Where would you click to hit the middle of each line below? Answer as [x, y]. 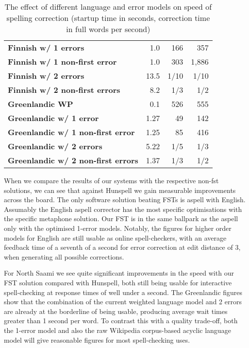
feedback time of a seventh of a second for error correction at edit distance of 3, [122, 247]
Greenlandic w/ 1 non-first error [71, 132]
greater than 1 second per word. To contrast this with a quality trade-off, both [121, 321]
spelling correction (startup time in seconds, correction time [108, 18]
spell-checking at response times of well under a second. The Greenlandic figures [123, 292]
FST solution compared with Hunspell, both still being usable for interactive [118, 282]
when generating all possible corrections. [64, 256]
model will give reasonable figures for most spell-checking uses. [97, 339]
